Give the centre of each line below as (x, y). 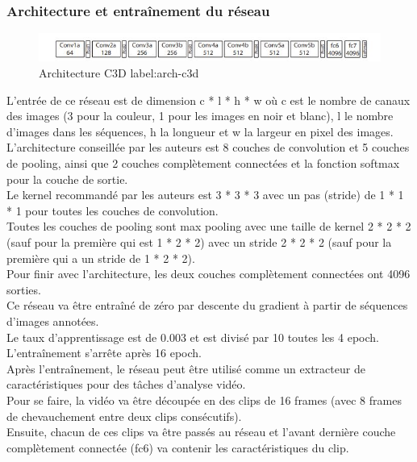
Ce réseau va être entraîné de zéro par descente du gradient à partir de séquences (207, 305)
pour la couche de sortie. (67, 179)
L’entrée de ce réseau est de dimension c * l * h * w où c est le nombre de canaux (208, 100)
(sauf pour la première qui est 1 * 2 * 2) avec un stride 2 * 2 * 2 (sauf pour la (199, 242)
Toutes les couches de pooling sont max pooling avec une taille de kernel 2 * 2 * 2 (209, 226)
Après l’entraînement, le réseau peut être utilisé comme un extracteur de (186, 368)
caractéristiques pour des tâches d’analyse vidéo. (126, 384)
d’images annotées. (53, 320)
